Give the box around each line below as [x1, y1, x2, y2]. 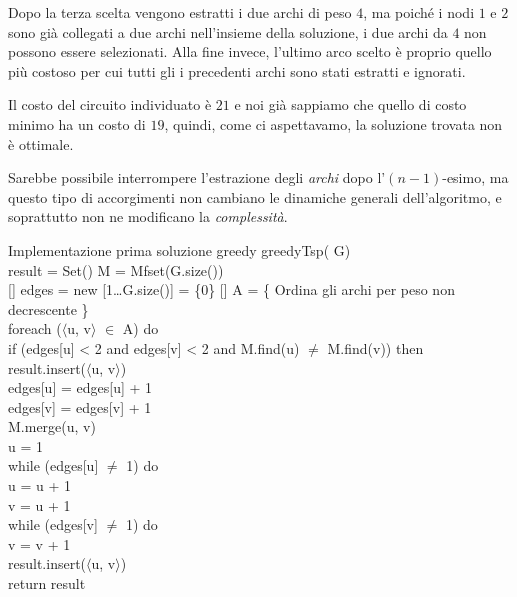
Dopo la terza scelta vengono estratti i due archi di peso [8, 2, 352, 22]
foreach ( [8, 318, 62, 339]
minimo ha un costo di [8, 113, 146, 134]
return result [8, 573, 86, 594]
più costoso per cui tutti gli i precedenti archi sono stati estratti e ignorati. [8, 60, 466, 81]
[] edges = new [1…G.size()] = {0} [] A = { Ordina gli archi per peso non [8, 279, 455, 300]
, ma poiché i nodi [363, 2, 475, 22]
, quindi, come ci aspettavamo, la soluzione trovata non [164, 113, 503, 134]
